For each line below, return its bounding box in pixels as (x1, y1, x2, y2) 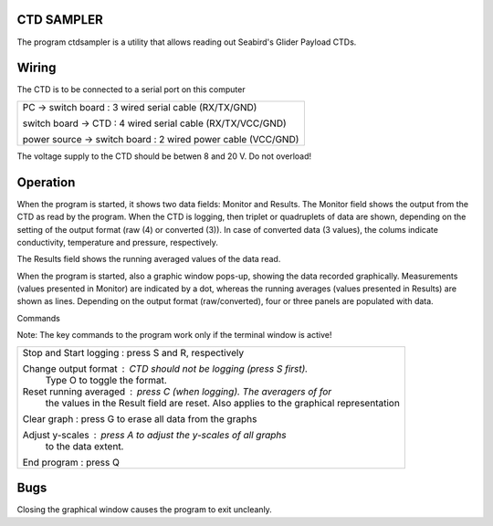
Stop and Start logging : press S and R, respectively (22, 346, 245, 359)
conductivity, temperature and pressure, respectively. (16, 237, 218, 247)
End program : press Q (22, 456, 121, 468)
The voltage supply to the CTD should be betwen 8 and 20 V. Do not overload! (16, 151, 312, 162)
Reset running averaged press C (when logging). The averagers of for (22, 384, 332, 397)
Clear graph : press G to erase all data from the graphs (22, 412, 257, 425)
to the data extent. (45, 439, 124, 452)
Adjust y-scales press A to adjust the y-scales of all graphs (22, 428, 287, 441)
